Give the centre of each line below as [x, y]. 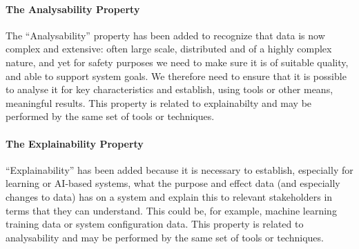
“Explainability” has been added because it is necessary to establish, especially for [179, 169]
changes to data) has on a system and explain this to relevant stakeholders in [169, 196]
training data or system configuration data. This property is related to [155, 224]
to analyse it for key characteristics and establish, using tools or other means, [169, 89]
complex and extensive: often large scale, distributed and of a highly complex [169, 49]
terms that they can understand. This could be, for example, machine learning [171, 210]
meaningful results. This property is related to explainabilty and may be [159, 102]
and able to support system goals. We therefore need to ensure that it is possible [176, 76]
